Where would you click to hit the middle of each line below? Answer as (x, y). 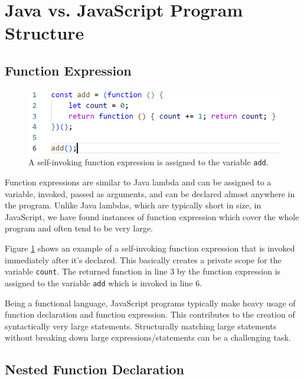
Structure (45, 33)
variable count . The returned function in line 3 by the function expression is (143, 271)
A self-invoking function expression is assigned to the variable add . (148, 162)
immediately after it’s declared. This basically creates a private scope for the (143, 259)
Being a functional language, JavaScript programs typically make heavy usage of (150, 303)
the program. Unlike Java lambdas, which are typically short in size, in (133, 205)
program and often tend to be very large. (79, 228)
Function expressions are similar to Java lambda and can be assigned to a (138, 182)
